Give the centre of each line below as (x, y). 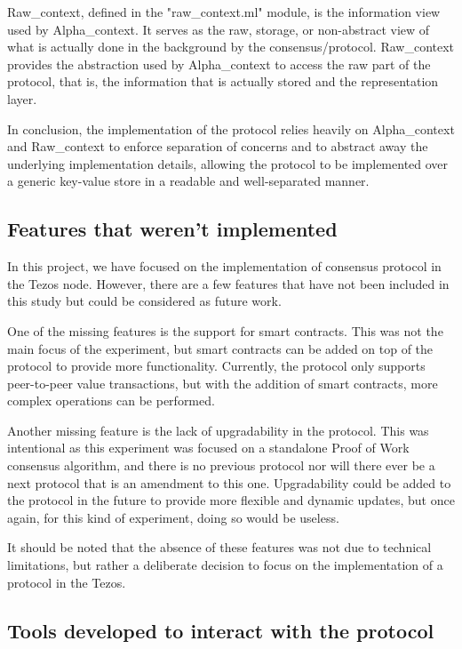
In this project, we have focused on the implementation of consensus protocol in (224, 266)
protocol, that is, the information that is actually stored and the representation (223, 81)
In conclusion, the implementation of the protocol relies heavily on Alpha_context (231, 128)
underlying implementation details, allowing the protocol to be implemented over (228, 163)
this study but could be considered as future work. (144, 301)
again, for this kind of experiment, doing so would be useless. (173, 517)
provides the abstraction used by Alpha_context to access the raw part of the (219, 64)
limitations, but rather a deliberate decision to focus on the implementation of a (225, 565)
